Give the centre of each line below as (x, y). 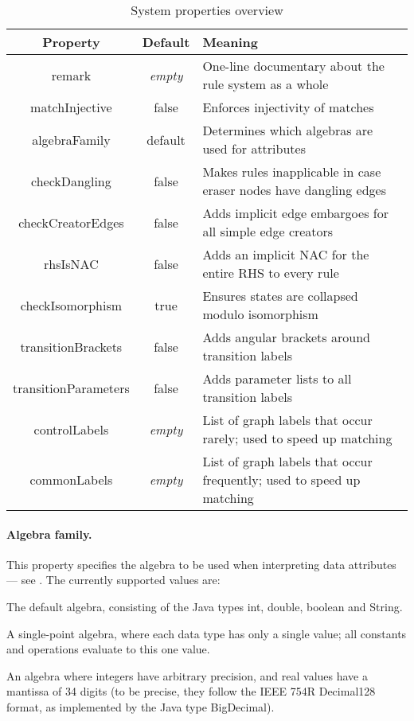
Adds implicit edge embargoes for (295, 213)
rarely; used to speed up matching (297, 438)
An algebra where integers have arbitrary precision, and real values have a (187, 675)
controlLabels (71, 429)
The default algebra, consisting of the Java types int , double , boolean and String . (205, 606)
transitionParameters (71, 388)
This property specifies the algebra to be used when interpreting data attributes (201, 564)
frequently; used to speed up (281, 479)
